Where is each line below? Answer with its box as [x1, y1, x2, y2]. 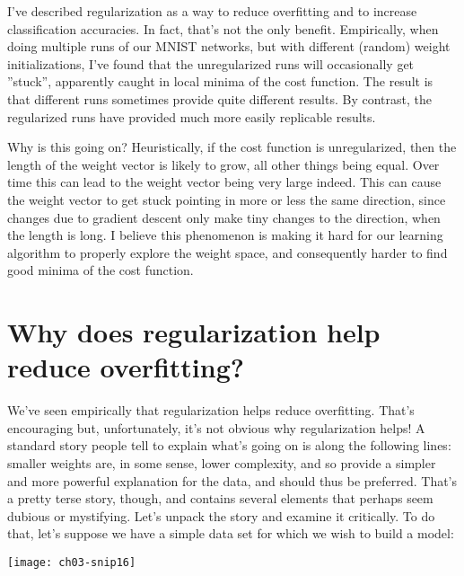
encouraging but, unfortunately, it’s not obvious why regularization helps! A [7, 418, 425, 437]
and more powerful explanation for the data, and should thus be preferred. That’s [7, 471, 458, 490]
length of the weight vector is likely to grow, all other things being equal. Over [7, 155, 440, 173]
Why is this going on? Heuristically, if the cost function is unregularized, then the [7, 137, 457, 156]
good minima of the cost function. [7, 261, 194, 279]
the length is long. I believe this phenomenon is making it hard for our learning [7, 226, 443, 244]
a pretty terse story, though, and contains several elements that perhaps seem [7, 489, 433, 508]
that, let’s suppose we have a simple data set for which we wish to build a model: [7, 524, 454, 543]
